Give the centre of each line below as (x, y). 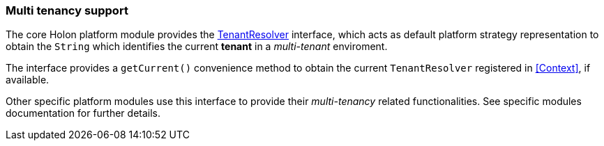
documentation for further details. (83, 113)
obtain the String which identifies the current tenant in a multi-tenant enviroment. (197, 47)
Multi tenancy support (67, 10)
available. (28, 80)
